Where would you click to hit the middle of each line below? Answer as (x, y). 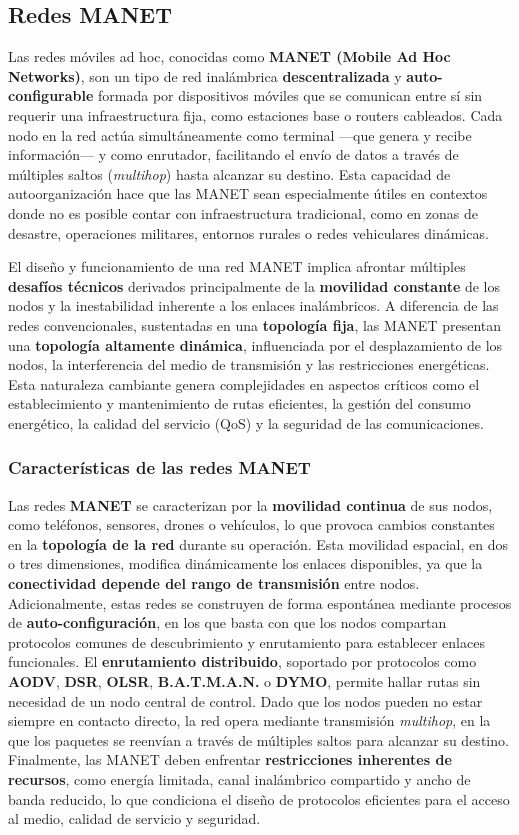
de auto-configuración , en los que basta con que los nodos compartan (227, 622)
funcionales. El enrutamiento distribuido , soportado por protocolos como (242, 661)
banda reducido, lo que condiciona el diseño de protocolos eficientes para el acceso (259, 798)
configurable (51, 95)
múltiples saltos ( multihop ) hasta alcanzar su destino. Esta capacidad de (229, 173)
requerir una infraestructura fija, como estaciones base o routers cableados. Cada (255, 114)
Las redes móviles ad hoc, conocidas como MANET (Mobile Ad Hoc (229, 56)
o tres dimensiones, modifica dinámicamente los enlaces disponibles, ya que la (245, 563)
